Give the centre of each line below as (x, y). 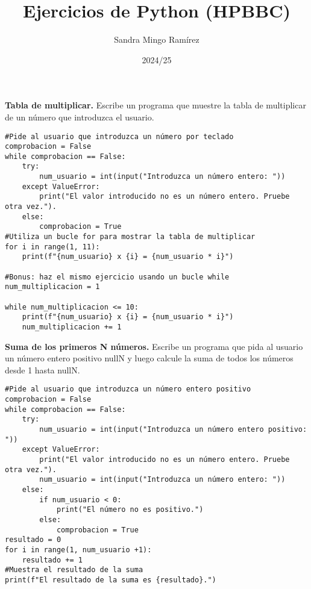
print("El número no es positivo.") (130, 510)
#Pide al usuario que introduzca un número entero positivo (128, 389)
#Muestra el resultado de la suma (74, 570)
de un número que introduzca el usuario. (80, 117)
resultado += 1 (52, 560)
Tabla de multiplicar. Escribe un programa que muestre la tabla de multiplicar (155, 105)
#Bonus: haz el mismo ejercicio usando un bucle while (117, 277)
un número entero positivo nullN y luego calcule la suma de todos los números (149, 358)
